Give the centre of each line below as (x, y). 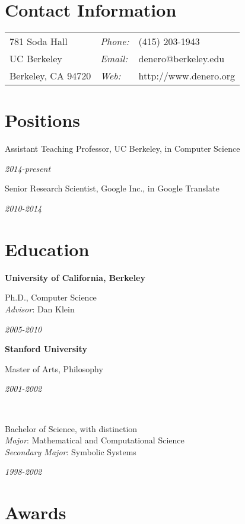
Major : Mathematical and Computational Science (95, 440)
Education (47, 249)
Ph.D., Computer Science (51, 297)
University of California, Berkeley (75, 277)
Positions (43, 120)
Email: (114, 59)
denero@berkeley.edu (182, 59)
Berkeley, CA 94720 (50, 76)
